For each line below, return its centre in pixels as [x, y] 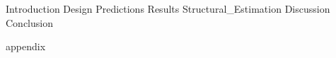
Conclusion [29, 22]
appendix [26, 46]
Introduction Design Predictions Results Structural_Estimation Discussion [168, 8]
